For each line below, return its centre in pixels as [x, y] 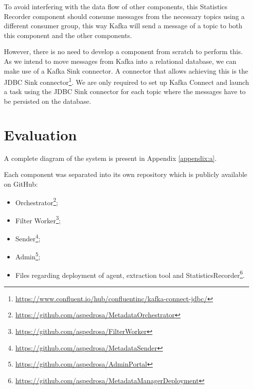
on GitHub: [21, 184]
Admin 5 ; [28, 256]
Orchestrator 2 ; [37, 201]
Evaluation [40, 134]
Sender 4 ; [28, 238]
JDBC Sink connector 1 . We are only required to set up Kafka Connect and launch [126, 81]
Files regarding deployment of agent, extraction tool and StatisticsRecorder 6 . [130, 274]
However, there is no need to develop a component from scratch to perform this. [123, 51]
